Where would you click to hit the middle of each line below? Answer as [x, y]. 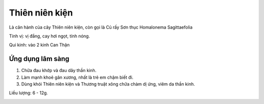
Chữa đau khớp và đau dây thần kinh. [59, 70]
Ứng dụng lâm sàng [39, 59]
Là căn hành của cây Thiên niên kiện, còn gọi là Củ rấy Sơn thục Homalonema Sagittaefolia [101, 27]
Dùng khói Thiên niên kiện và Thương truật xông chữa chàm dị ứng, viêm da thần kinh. [108, 84]
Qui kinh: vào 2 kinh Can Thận [39, 45]
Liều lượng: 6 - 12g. [29, 93]
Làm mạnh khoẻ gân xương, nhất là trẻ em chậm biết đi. [77, 77]
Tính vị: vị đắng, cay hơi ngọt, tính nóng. [49, 36]
